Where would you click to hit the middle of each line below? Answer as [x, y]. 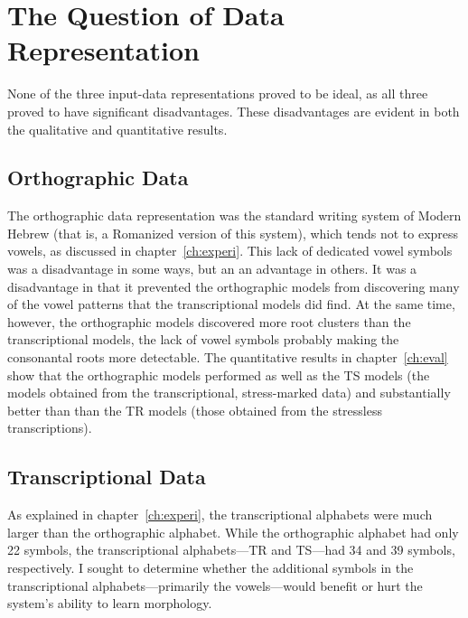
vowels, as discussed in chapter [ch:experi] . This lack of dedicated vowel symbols [230, 251]
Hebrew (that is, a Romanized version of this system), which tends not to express [233, 233]
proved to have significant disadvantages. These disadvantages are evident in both [234, 111]
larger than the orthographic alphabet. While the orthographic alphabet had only [233, 532]
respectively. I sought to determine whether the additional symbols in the [211, 567]
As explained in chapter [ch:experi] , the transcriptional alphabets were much [220, 515]
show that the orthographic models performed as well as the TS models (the [219, 375]
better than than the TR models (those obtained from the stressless [195, 410]
